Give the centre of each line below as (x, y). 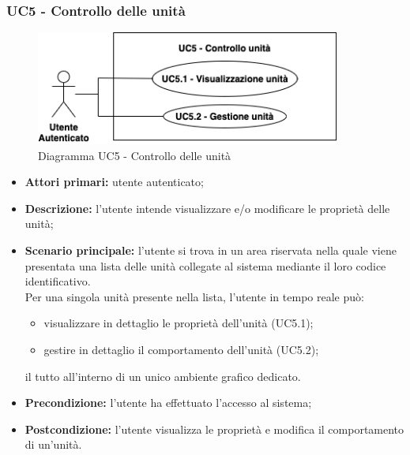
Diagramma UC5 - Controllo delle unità (135, 155)
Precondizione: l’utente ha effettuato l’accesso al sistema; (168, 403)
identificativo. (58, 281)
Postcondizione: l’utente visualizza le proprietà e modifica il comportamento (214, 429)
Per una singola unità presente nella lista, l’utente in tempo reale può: (194, 296)
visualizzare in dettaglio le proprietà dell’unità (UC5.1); (179, 323)
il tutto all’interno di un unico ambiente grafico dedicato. (163, 376)
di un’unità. (53, 444)
